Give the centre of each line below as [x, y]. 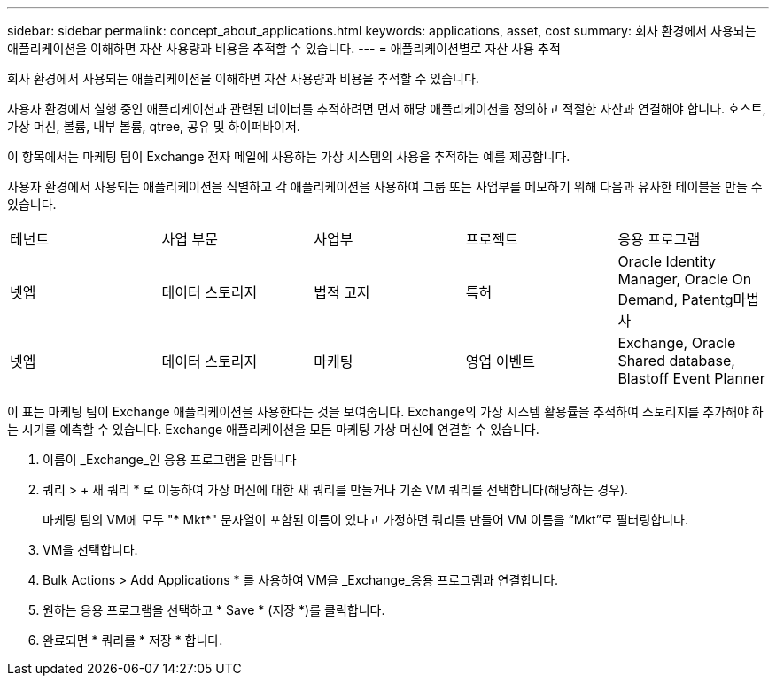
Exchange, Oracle [677, 343]
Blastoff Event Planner [691, 378]
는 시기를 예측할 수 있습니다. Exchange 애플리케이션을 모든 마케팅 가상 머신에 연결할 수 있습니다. [273, 429]
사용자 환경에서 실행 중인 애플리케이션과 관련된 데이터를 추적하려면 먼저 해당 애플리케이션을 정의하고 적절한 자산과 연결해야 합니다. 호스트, [387, 109]
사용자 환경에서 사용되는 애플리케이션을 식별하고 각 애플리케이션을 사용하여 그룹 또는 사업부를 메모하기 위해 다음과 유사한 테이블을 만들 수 [385, 186]
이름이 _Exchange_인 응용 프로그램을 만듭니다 [170, 459]
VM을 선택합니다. [90, 550]
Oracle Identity [667, 261]
